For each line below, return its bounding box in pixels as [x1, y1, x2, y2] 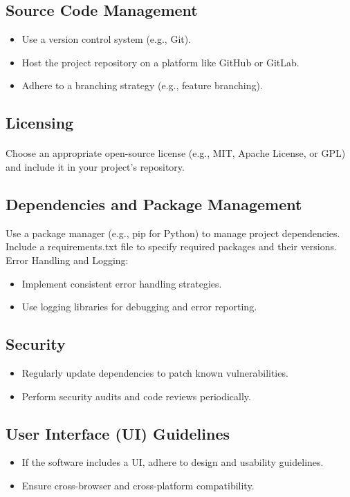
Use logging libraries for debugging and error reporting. [21, 299, 257, 314]
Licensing [6, 112, 74, 133]
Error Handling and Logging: [6, 252, 129, 267]
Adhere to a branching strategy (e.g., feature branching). [21, 78, 263, 93]
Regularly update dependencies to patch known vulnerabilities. [21, 365, 288, 379]
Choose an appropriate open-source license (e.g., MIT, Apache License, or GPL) [6, 146, 346, 160]
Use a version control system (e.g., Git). [21, 32, 192, 46]
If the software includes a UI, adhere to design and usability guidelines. [21, 455, 324, 469]
